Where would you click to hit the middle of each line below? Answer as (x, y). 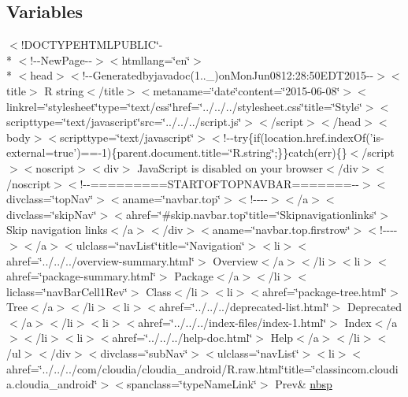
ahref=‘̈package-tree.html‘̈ (325, 291)
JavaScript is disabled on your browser (230, 167)
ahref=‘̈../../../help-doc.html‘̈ (182, 338)
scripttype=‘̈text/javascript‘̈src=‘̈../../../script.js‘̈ (124, 122)
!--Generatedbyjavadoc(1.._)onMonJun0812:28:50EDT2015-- (228, 75)
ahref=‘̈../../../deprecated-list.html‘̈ (244, 307)
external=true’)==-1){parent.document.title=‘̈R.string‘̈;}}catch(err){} (177, 152)
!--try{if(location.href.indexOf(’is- (304, 137)
